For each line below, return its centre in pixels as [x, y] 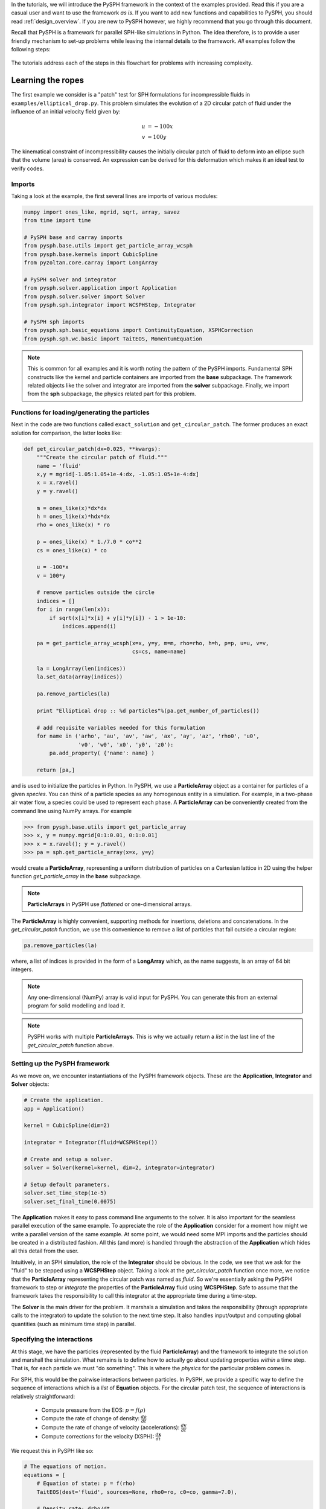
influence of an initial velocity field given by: [66, 112]
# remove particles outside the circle [96, 592]
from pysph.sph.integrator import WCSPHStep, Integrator [110, 305]
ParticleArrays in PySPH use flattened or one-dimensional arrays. [110, 904]
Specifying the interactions [52, 1339]
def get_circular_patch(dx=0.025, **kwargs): [92, 449]
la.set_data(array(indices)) [80, 677]
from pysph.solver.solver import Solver [84, 296]
